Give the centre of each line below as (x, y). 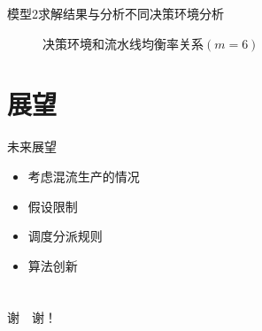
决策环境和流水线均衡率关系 (123, 43)
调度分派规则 (65, 236)
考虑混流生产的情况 (84, 176)
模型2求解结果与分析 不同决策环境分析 (116, 13)
